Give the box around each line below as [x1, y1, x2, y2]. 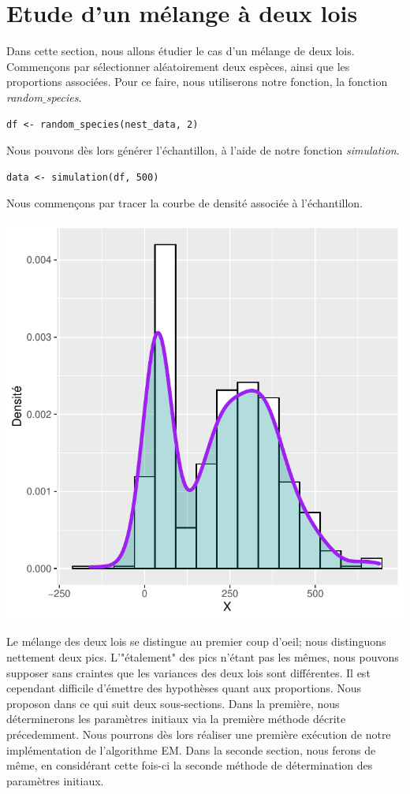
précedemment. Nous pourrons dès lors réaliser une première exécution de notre [6, 726, 391, 743]
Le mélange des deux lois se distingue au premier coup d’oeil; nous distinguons [6, 633, 386, 650]
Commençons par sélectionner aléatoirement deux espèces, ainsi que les [6, 58, 350, 74]
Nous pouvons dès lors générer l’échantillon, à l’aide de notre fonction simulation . [6, 142, 400, 158]
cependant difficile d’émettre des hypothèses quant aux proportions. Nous [6, 680, 362, 696]
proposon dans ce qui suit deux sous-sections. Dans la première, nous [6, 695, 340, 711]
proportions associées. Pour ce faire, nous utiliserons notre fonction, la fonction [6, 73, 388, 90]
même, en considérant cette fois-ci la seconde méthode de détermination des [6, 757, 373, 773]
